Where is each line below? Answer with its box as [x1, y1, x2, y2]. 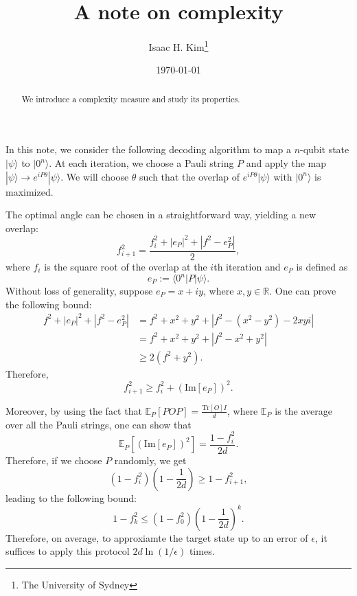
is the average [275, 403, 333, 417]
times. [189, 544, 215, 558]
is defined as [296, 259, 348, 273]
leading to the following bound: [5, 490, 137, 505]
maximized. [5, 184, 54, 198]
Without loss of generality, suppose [5, 284, 153, 298]
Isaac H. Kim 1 [148, 38, 209, 54]
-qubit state [300, 142, 349, 157]
